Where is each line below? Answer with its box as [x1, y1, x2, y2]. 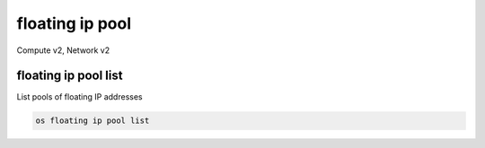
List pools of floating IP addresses [16, 91, 143, 102]
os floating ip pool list [35, 116, 150, 126]
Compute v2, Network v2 [16, 45, 110, 56]
